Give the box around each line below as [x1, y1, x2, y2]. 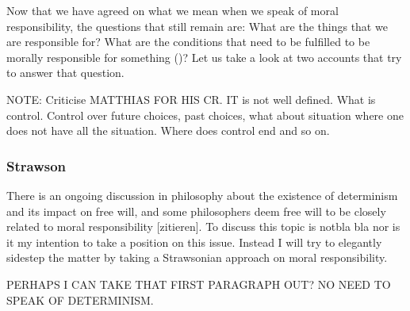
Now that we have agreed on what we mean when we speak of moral [6, 2, 339, 18]
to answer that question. [6, 64, 125, 81]
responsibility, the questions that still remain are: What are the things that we [6, 17, 388, 34]
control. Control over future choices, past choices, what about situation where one [6, 106, 404, 123]
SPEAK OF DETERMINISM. [6, 291, 154, 308]
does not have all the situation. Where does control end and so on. [6, 122, 330, 139]
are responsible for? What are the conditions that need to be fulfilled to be [6, 33, 370, 50]
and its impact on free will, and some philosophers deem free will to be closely [6, 202, 386, 219]
